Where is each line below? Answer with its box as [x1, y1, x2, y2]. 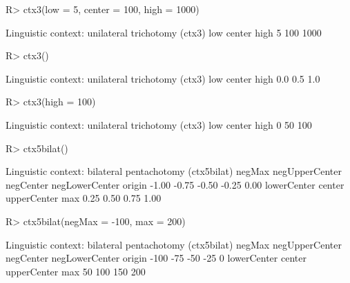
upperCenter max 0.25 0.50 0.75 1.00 [6, 191, 162, 205]
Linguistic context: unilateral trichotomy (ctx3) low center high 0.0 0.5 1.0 [6, 71, 320, 85]
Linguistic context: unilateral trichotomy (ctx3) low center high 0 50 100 [6, 117, 312, 132]
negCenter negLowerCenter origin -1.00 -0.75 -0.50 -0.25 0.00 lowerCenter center [6, 177, 344, 191]
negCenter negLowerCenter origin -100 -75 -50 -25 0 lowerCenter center [6, 251, 307, 265]
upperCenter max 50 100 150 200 [6, 264, 146, 278]
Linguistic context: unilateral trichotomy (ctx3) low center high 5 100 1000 [6, 25, 322, 39]
